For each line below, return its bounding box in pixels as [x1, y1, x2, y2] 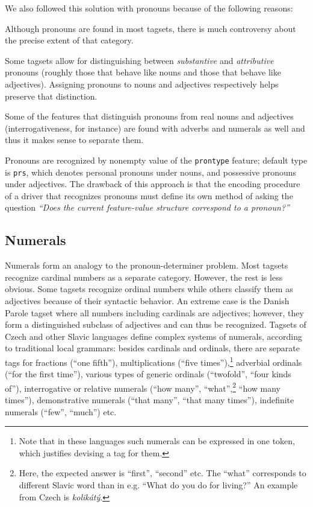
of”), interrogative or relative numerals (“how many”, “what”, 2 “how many [5, 380, 280, 394]
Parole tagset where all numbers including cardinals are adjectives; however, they [5, 306, 304, 319]
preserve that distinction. [5, 89, 98, 102]
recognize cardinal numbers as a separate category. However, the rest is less [5, 270, 283, 283]
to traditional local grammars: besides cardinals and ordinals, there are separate [5, 342, 300, 354]
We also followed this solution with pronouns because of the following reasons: [5, 2, 293, 14]
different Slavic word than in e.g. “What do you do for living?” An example [19, 479, 298, 491]
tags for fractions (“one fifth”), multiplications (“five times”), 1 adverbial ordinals [5, 354, 302, 368]
